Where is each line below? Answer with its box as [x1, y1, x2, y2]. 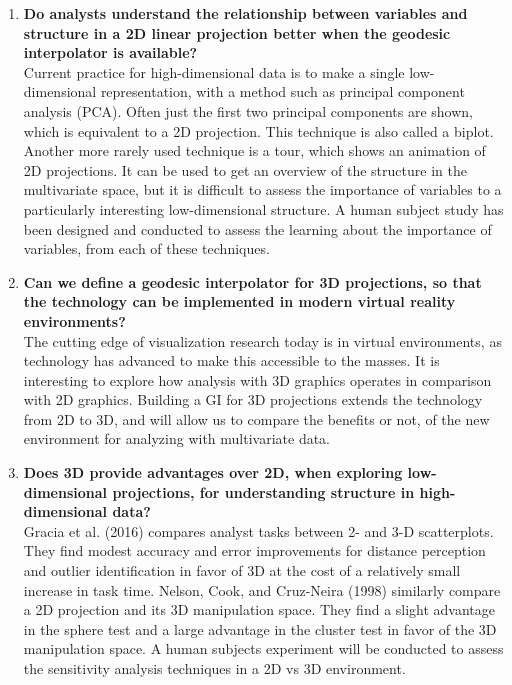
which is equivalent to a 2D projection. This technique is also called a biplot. [23, 120, 494, 141]
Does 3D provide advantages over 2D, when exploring [23, 462, 403, 483]
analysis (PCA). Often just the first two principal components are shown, [23, 100, 473, 121]
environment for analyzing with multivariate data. [23, 428, 331, 449]
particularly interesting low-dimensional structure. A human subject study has [23, 198, 504, 219]
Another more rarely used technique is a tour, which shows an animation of [23, 140, 486, 161]
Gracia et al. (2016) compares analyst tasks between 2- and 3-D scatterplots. [23, 520, 494, 541]
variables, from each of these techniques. [23, 238, 270, 259]
